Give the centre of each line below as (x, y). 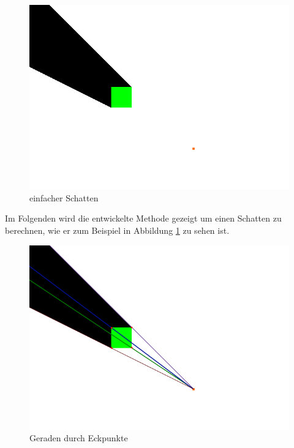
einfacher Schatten (64, 197)
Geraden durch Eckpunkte (79, 438)
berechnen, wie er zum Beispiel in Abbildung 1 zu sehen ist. (117, 230)
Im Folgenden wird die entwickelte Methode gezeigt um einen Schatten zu (143, 218)
